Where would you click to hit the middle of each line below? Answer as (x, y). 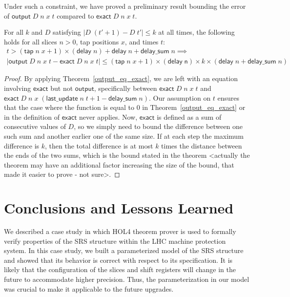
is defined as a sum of (189, 117)
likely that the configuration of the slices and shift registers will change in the (120, 269)
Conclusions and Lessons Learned (119, 208)
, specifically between (125, 88)
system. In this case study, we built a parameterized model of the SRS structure (124, 250)
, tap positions (97, 41)
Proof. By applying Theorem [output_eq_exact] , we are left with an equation (121, 78)
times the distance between (202, 145)
